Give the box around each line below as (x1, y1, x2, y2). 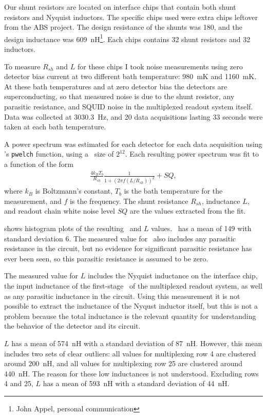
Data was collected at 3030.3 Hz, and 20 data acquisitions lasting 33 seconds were (4, 111, 263, 122)
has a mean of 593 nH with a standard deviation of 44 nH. (43, 378, 230, 389)
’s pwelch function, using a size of (4, 148, 114, 159)
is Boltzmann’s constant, (35, 185, 113, 196)
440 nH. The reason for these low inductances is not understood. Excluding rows (4, 368, 259, 378)
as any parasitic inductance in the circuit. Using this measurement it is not (4, 290, 240, 301)
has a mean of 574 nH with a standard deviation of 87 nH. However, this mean (11, 337, 262, 348)
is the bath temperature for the (124, 185, 223, 196)
